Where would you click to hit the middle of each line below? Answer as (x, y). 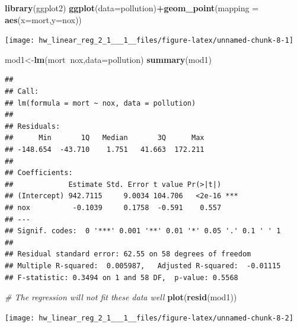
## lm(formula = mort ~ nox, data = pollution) (100, 103)
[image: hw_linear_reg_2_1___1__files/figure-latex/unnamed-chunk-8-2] (149, 318)
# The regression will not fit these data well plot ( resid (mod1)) (121, 297)
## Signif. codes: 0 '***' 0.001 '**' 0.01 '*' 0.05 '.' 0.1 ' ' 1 (143, 231)
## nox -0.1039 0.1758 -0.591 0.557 (113, 207)
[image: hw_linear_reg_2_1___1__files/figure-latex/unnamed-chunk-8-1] (149, 41)
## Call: (22, 92)
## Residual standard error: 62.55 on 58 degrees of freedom (128, 254)
